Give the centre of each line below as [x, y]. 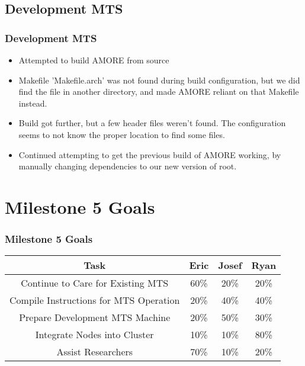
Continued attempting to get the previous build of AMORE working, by [150, 154]
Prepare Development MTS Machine [95, 317]
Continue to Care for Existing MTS [95, 283]
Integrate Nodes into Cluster [94, 335]
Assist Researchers [95, 352]
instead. [33, 103]
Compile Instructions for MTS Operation [95, 300]
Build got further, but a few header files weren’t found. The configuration [152, 123]
